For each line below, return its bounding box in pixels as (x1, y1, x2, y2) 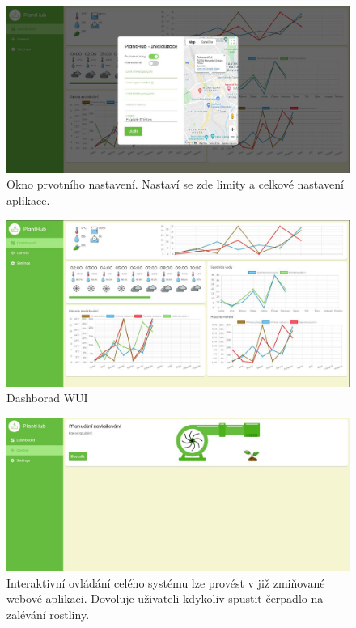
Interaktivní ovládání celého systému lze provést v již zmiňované (6, 574, 325, 591)
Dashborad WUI (6, 389, 88, 406)
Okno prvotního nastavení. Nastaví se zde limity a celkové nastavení (6, 176, 344, 193)
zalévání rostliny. (6, 605, 90, 622)
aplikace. (6, 191, 50, 208)
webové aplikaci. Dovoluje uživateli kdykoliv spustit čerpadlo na (6, 590, 324, 607)
